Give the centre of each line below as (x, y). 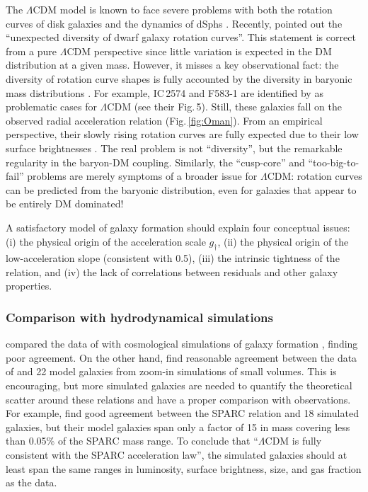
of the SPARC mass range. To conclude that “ (158, 441)
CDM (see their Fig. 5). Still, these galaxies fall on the (224, 107)
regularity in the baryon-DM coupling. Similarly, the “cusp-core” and (155, 162)
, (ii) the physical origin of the (283, 241)
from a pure (31, 51)
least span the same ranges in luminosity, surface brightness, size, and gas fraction (184, 468)
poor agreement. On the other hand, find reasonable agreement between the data (182, 357)
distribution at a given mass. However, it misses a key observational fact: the (172, 65)
